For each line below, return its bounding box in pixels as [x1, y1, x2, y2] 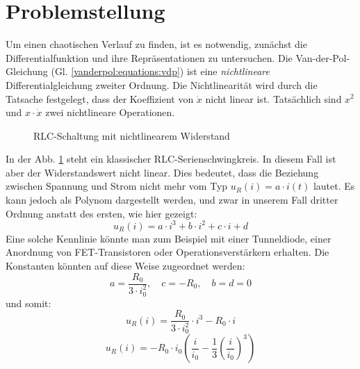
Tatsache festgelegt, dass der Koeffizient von [6, 91, 194, 106]
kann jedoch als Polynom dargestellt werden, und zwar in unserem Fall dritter [6, 192, 338, 207]
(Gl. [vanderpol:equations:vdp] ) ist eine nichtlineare [51, 64, 270, 79]
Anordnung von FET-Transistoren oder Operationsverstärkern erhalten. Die [6, 245, 329, 259]
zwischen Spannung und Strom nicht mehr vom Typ [6, 179, 228, 193]
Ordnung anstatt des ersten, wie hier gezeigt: [6, 206, 197, 220]
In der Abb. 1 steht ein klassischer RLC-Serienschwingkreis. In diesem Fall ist [6, 151, 336, 166]
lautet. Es [313, 179, 355, 193]
